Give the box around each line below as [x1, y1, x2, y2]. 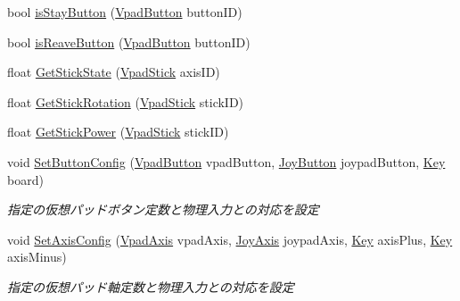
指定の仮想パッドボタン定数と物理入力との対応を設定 [7, 200, 319, 219]
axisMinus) [7, 247, 67, 266]
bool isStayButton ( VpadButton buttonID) [7, 3, 242, 21]
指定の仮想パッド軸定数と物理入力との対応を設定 [7, 277, 294, 296]
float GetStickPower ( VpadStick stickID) [7, 122, 229, 141]
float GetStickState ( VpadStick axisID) [7, 63, 220, 81]
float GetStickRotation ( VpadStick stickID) [7, 92, 244, 111]
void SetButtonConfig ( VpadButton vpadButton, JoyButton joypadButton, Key [7, 152, 446, 171]
